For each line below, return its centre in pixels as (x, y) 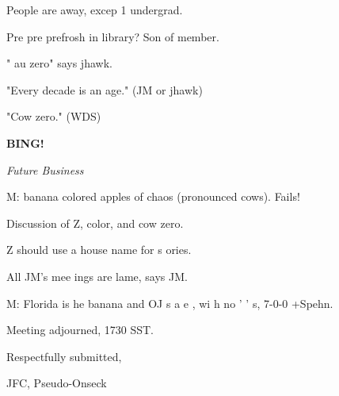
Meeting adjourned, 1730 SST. (80, 330)
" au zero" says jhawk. (59, 63)
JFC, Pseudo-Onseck (57, 383)
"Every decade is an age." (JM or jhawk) (105, 89)
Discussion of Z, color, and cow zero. (95, 223)
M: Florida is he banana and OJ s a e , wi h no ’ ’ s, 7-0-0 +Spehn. (170, 303)
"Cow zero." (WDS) (54, 116)
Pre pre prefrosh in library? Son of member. (113, 36)
